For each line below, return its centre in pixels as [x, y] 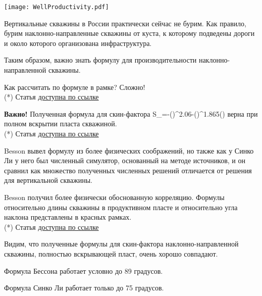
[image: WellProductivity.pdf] [57, 7]
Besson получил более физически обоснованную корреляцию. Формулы [114, 197]
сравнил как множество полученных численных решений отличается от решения [128, 170]
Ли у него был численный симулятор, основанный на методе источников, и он [125, 160]
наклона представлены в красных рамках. [68, 217]
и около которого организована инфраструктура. [78, 43]
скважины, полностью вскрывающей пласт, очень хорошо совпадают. [111, 253]
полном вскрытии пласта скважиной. [61, 124]
